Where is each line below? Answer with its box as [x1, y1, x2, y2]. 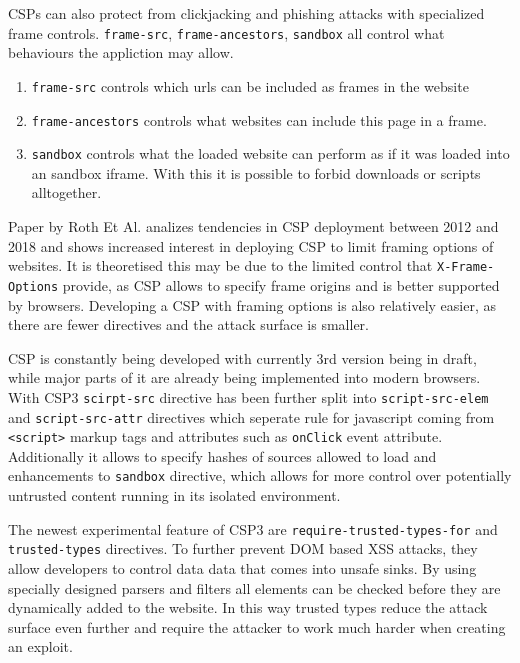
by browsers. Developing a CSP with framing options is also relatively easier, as [8, 294, 496, 315]
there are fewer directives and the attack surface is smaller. [8, 314, 369, 335]
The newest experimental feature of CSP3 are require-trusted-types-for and [8, 518, 498, 539]
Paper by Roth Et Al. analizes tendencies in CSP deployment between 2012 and [8, 216, 499, 236]
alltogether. [31, 182, 102, 203]
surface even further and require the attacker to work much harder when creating [8, 616, 506, 637]
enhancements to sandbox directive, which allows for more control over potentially [8, 465, 512, 486]
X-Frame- [436, 260, 495, 275]
